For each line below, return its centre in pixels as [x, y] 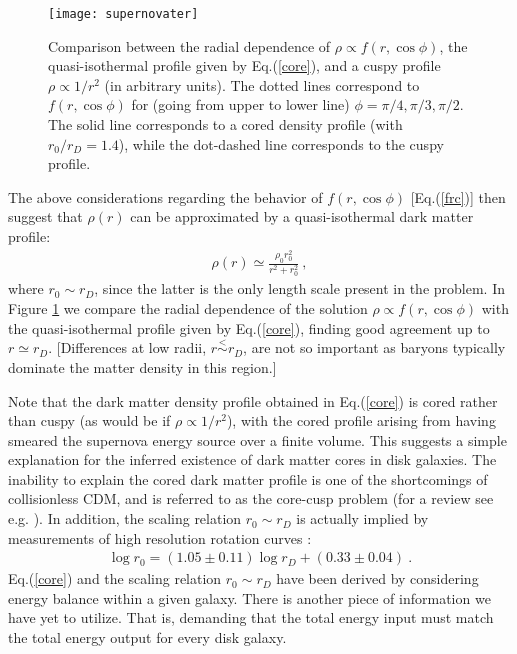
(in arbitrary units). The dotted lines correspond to [262, 84]
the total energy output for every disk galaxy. [147, 637]
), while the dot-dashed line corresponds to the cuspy [281, 143]
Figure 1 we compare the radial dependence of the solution [188, 307]
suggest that [45, 216]
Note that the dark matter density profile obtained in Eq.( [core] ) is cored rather [253, 400]
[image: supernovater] [123, 14]
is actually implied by [362, 518]
